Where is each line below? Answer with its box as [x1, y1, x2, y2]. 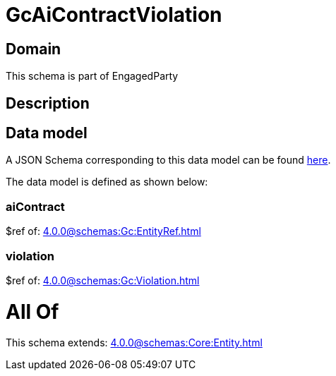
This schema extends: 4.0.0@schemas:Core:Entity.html [6, 336, 263, 349]
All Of [6, 299, 59, 324]
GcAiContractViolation [6, 3, 222, 27]
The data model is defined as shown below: [6, 176, 208, 188]
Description [6, 94, 90, 112]
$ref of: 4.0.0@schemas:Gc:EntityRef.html [6, 225, 201, 238]
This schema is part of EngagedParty [6, 70, 179, 83]
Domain [6, 40, 61, 58]
